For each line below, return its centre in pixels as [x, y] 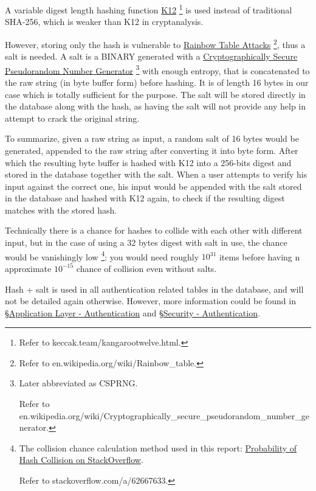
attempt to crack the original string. [72, 118]
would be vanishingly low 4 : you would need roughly [102, 256]
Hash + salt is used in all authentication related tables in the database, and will [154, 289]
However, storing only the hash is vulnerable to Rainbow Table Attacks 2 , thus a [155, 43]
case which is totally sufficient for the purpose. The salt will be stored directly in [155, 94]
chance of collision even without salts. [146, 268]
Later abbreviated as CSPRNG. [78, 383]
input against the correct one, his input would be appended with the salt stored [153, 186]
